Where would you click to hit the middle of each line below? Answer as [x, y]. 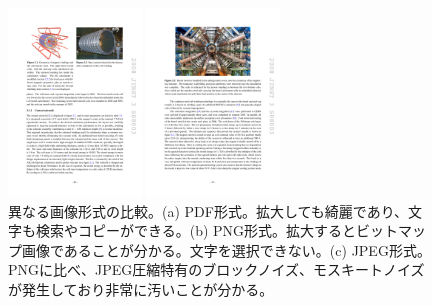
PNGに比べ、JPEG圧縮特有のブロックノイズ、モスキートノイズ [216, 269]
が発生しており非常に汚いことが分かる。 [141, 288]
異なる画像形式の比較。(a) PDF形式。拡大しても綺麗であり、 [208, 210]
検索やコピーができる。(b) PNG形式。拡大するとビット [217, 230]
